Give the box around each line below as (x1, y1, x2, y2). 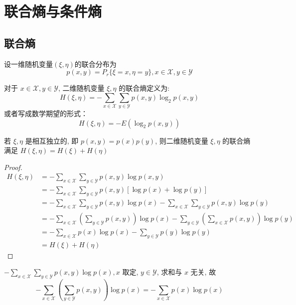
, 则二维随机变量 (155, 135, 208, 146)
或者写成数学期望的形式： (4, 108, 88, 119)
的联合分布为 (74, 58, 117, 69)
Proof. (4, 161, 22, 172)
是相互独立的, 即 (25, 135, 79, 146)
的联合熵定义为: (119, 83, 170, 93)
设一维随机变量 (4, 58, 53, 69)
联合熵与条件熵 (4, 1, 102, 21)
